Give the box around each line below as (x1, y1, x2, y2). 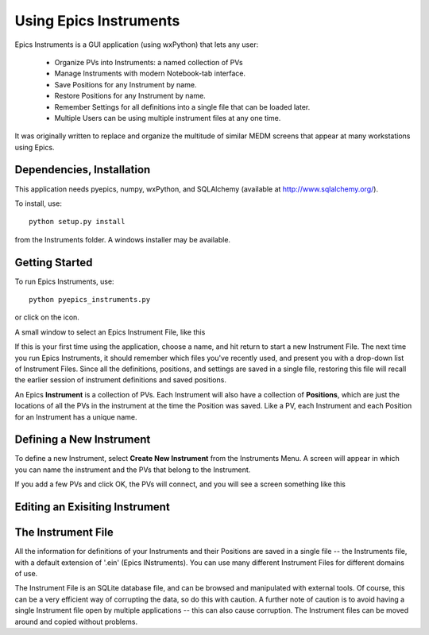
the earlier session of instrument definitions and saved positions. (14, 375, 226, 385)
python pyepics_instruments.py (29, 295, 151, 304)
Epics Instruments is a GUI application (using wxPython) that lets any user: (14, 40, 259, 49)
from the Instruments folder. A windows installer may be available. (14, 234, 230, 244)
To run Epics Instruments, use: (14, 277, 114, 286)
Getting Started (14, 255, 93, 269)
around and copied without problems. (14, 617, 138, 626)
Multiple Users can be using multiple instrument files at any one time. (54, 113, 281, 122)
